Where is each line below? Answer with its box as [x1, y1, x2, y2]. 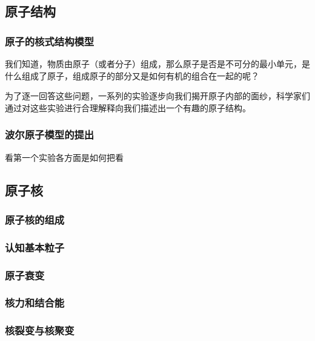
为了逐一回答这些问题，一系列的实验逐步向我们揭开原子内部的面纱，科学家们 [5, 89, 310, 102]
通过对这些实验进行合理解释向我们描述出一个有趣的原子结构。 [5, 101, 251, 114]
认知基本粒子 [5, 239, 65, 255]
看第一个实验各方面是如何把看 [5, 151, 124, 163]
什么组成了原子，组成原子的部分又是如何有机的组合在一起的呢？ [5, 69, 259, 82]
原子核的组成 [5, 212, 65, 227]
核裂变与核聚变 [5, 323, 75, 338]
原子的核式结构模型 [5, 33, 94, 48]
